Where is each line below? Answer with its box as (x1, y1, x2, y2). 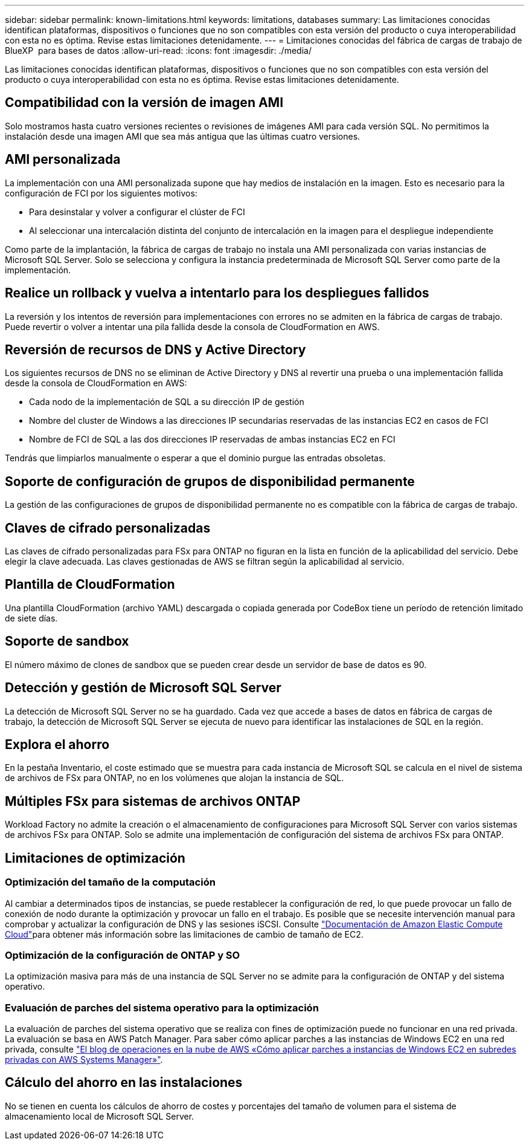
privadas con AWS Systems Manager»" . (5, 1054, 163, 1065)
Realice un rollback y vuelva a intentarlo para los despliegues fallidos (5, 285, 429, 301)
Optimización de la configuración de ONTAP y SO (5, 949, 240, 961)
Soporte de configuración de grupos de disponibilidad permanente (5, 473, 415, 489)
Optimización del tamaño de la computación (5, 876, 216, 889)
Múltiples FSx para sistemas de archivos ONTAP (5, 793, 301, 809)
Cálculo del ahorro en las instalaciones (5, 1075, 243, 1091)
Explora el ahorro (5, 737, 110, 753)
